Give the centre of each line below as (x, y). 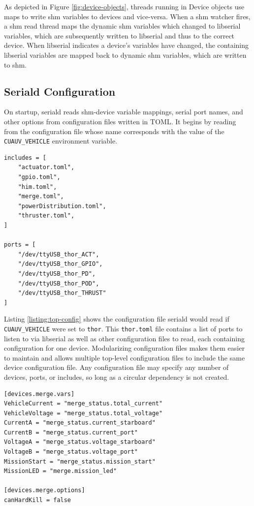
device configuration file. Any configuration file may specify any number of (116, 367)
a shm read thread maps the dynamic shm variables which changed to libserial (122, 26)
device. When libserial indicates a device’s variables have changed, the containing (126, 45)
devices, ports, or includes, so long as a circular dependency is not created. (117, 377)
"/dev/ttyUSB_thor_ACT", (59, 254)
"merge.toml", (41, 197)
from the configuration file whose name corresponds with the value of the (114, 131)
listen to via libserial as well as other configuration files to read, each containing (124, 338)
